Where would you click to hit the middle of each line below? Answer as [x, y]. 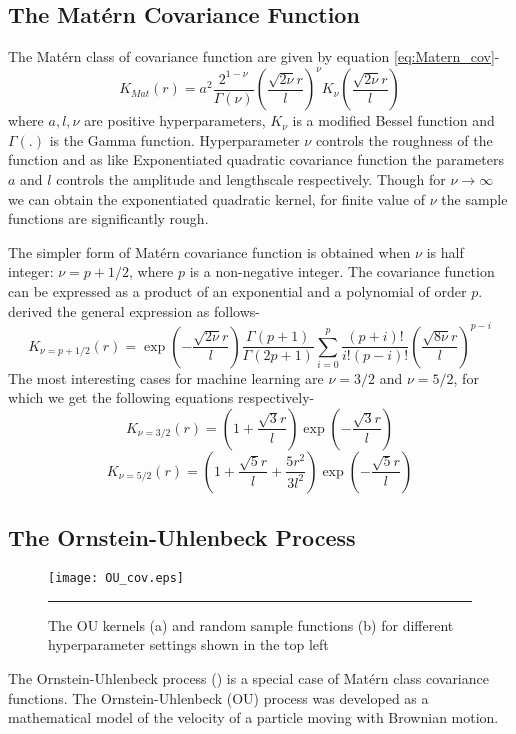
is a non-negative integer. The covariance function [342, 271]
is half [445, 251]
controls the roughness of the [404, 139]
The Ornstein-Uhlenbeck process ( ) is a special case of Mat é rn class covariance [248, 677]
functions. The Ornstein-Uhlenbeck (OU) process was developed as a [218, 697]
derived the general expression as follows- [134, 310]
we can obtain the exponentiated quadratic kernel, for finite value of [217, 198]
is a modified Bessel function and [393, 120]
